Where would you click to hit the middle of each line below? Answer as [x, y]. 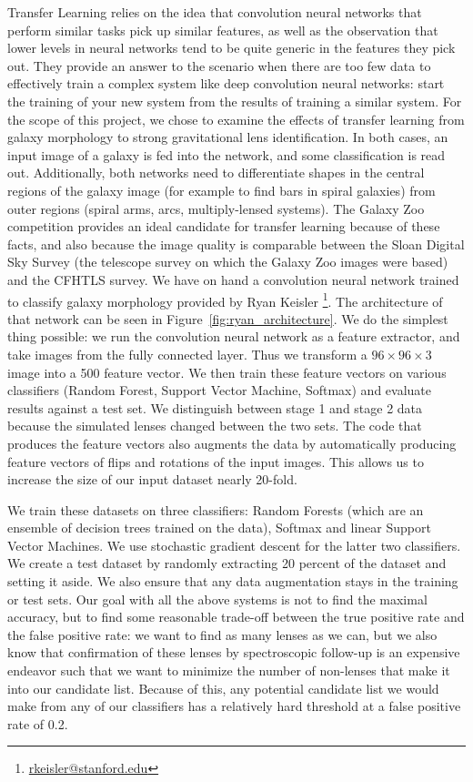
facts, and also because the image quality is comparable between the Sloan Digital [236, 244]
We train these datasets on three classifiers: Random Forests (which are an [216, 509]
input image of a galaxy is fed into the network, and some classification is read [226, 154]
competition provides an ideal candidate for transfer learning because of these [224, 226]
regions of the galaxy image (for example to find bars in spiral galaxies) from [221, 190]
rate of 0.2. [38, 723]
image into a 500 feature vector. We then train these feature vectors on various [227, 372]
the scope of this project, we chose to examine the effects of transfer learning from [236, 119]
